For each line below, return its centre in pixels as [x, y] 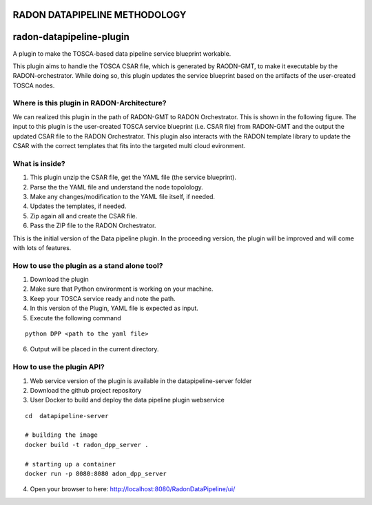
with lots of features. [42, 247]
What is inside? [39, 163]
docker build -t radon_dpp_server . [87, 445]
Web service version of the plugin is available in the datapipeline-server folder [141, 381]
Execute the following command [76, 318]
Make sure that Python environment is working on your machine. [122, 289]
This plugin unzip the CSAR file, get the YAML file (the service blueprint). [133, 177]
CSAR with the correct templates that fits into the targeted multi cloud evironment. [129, 146]
